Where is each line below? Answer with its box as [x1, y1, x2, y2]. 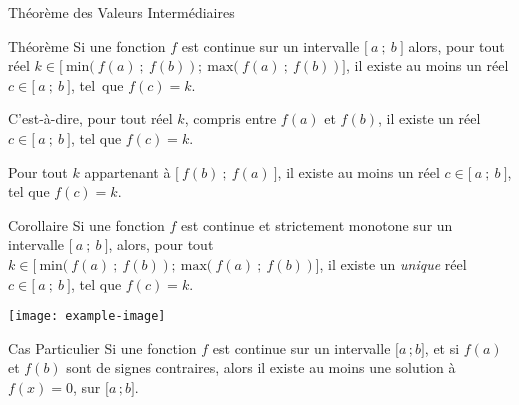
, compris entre [184, 108, 277, 129]
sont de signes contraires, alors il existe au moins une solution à [66, 357, 456, 378]
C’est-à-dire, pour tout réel [8, 108, 173, 129]
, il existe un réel [377, 108, 481, 129]
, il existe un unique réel [319, 253, 467, 274]
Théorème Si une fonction [8, 35, 166, 56]
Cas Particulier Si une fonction [8, 337, 197, 358]
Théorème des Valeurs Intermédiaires [8, 2, 235, 22]
